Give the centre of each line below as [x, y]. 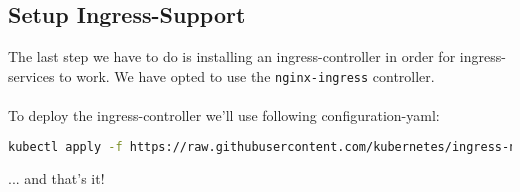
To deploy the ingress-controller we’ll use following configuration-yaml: [224, 115]
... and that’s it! [56, 177]
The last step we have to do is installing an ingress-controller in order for [232, 56]
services [31, 75]
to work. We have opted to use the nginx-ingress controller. [247, 75]
